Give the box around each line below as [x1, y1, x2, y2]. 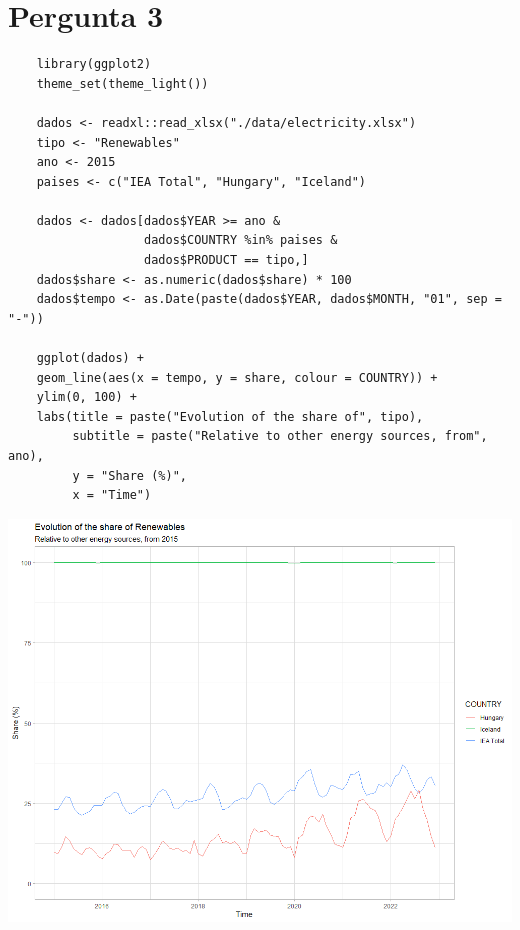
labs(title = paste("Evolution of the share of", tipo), [36, 409, 424, 424]
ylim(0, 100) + [36, 390, 137, 405]
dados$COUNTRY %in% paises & [144, 233, 338, 248]
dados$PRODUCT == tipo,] [144, 253, 309, 268]
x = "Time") [72, 488, 152, 503]
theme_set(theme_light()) [36, 76, 209, 91]
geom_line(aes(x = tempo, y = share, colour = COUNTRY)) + [36, 370, 438, 385]
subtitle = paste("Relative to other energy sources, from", [72, 429, 488, 444]
